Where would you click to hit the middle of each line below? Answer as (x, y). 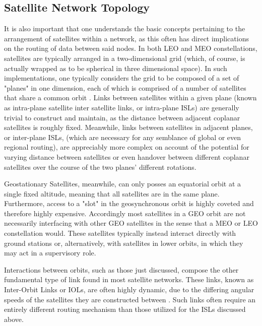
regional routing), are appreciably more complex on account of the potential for (127, 147)
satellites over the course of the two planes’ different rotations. (100, 167)
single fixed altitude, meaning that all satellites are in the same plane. (112, 193)
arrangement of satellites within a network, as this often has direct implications (126, 38)
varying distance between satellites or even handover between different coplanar (127, 156)
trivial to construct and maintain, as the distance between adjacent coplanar (122, 117)
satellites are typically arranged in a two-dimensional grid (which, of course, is (125, 58)
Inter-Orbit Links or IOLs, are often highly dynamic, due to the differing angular (129, 289)
